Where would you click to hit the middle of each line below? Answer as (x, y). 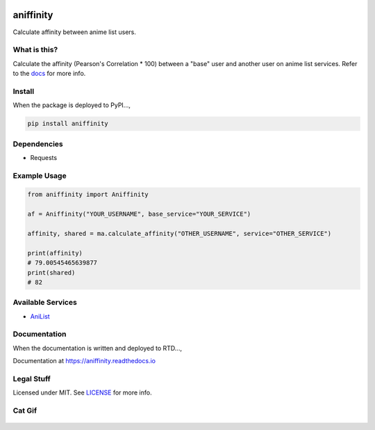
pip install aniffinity (68, 124)
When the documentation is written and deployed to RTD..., (97, 348)
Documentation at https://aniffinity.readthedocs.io (84, 361)
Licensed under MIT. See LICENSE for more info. (82, 392)
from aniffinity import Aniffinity (88, 194)
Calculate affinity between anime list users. (75, 32)
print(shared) (51, 272)
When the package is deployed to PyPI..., (72, 105)
